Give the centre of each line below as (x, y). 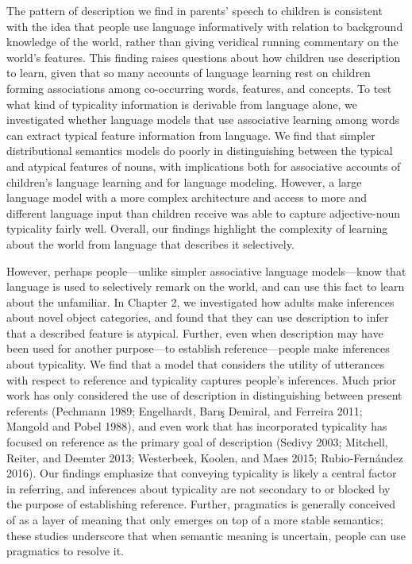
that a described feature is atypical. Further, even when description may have (195, 332)
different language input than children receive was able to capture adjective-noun (204, 212)
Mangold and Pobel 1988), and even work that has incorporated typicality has (197, 426)
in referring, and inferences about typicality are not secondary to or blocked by (198, 488)
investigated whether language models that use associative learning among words (203, 120)
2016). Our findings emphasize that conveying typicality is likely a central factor (202, 473)
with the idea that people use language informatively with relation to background (205, 26)
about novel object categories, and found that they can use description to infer (198, 317)
